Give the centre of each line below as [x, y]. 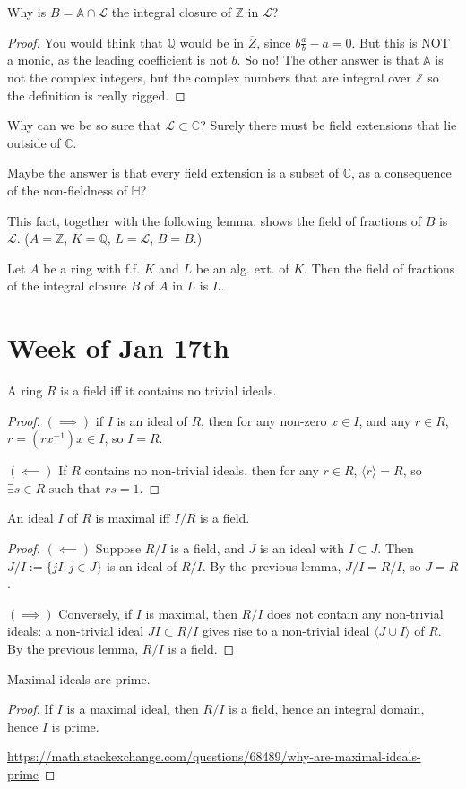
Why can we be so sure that [84, 125]
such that [75, 489]
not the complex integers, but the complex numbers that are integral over [209, 78]
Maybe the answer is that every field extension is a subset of [173, 173]
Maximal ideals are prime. [79, 678]
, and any [385, 420]
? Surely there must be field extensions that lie [328, 125]
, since [274, 42]
